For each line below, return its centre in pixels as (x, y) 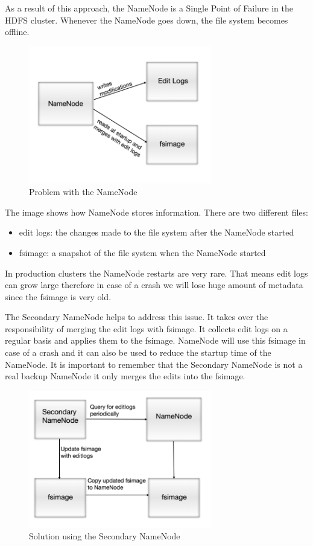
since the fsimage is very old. (58, 296)
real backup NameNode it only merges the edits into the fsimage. (125, 376)
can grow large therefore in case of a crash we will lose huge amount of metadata (154, 285)
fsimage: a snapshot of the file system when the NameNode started (142, 252)
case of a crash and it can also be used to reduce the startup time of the (138, 352)
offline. (17, 32)
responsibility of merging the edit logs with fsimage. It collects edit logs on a (146, 328)
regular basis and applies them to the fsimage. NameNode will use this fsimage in (155, 340)
